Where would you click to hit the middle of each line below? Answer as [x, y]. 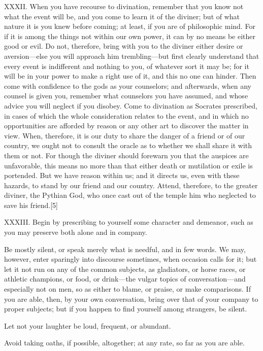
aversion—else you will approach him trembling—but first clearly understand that [132, 56]
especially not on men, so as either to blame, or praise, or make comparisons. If [127, 289]
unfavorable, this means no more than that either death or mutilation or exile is [128, 165]
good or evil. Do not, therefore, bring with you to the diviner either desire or [124, 46]
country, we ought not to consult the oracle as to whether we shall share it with [128, 145]
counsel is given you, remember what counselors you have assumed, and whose [126, 96]
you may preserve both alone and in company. [76, 232]
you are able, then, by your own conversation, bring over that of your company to [131, 299]
